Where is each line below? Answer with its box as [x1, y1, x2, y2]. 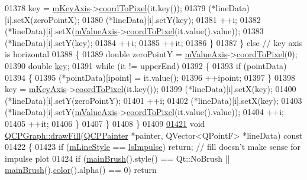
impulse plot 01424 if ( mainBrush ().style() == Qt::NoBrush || [5, 152, 230, 164]
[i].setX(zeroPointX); [5, 13, 80, 25]
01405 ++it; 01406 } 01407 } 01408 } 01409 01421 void [5, 117, 205, 129]
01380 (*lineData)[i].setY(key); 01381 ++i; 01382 [82, 13, 261, 25]
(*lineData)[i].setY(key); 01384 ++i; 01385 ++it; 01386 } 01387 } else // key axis [5, 36, 303, 48]
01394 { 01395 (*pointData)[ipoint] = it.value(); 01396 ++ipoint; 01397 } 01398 [5, 71, 296, 83]
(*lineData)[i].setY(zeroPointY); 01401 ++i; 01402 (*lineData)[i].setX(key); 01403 [5, 94, 302, 106]
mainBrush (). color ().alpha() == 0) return [5, 163, 157, 176]
